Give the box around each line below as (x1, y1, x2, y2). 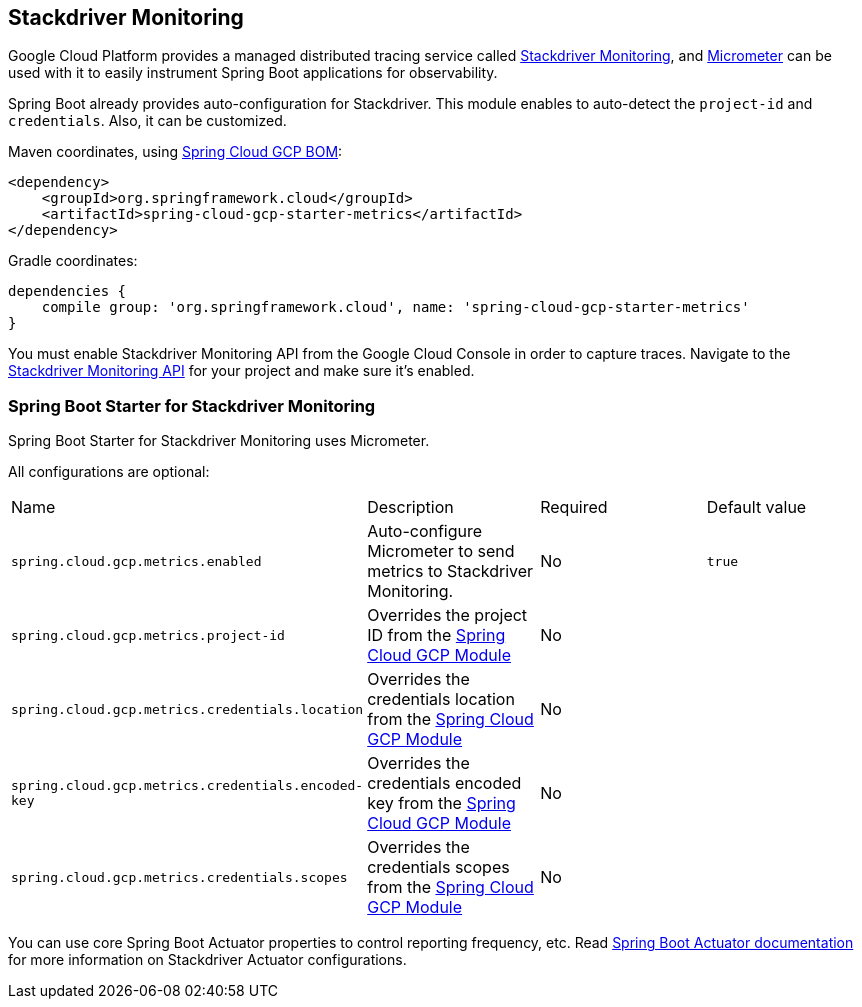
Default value (706, 497, 807, 518)
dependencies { (8, 283, 127, 300)
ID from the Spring (367, 625, 506, 646)
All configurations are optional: (8, 463, 210, 481)
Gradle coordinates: (8, 252, 138, 270)
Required (540, 497, 608, 518)
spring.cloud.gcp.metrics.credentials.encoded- (11, 778, 364, 794)
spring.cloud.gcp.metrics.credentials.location (11, 701, 364, 717)
